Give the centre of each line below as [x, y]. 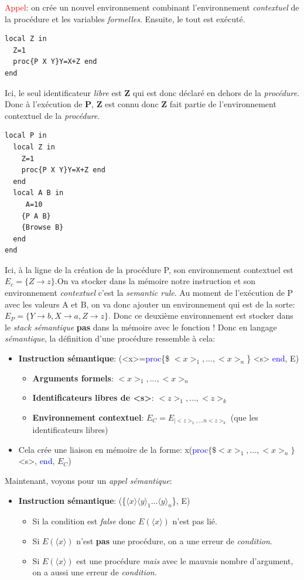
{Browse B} [42, 228]
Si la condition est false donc [84, 521]
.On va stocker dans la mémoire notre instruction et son [155, 281]
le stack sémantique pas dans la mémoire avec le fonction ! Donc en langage [141, 327]
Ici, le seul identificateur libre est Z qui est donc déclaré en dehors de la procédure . [152, 92]
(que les [244, 417]
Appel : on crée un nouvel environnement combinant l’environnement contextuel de [152, 7]
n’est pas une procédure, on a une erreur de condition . [174, 541]
